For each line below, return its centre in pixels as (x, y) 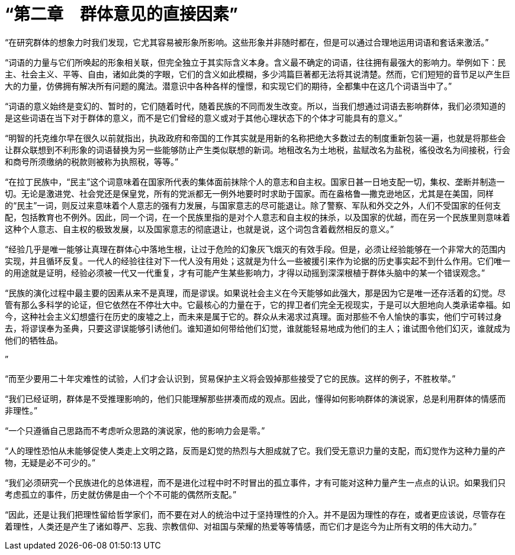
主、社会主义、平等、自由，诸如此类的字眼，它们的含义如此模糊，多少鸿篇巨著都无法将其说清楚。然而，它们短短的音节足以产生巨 (257, 74)
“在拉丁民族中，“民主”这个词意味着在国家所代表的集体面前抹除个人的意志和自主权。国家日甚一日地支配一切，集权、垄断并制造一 (255, 181)
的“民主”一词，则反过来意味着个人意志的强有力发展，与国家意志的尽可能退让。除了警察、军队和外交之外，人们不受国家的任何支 (253, 205)
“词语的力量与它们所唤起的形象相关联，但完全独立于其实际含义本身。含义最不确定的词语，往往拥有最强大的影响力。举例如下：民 (255, 62)
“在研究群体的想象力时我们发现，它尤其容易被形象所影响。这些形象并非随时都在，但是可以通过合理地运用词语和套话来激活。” (247, 42)
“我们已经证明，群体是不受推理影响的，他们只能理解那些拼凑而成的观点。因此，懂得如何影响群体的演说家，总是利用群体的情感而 (255, 398)
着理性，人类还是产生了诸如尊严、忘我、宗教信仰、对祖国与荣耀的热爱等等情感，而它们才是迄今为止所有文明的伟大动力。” (241, 526)
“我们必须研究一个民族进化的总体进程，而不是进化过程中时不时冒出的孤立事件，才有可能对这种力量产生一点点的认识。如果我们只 (255, 482)
